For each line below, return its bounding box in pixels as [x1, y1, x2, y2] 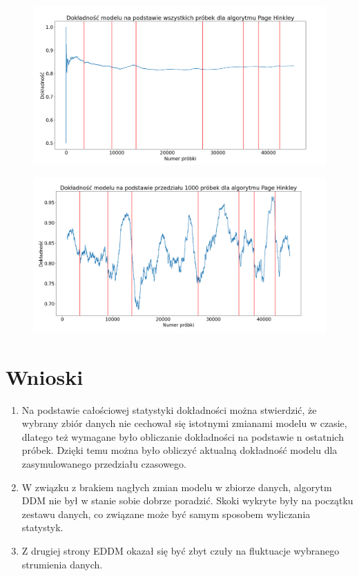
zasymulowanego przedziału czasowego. [21, 456, 186, 470]
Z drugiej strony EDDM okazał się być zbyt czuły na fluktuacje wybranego [21, 543, 340, 557]
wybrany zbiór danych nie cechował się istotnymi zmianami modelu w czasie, [21, 416, 347, 430]
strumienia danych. [21, 557, 103, 571]
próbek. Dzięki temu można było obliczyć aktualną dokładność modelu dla [21, 443, 338, 457]
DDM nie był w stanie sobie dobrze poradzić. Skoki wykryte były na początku [21, 493, 353, 508]
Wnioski [6, 362, 84, 390]
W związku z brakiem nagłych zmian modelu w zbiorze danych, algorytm [21, 479, 332, 494]
